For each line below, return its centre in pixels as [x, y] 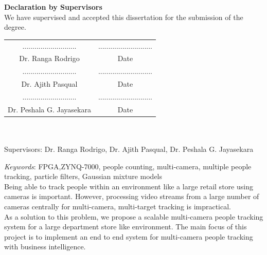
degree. [15, 27]
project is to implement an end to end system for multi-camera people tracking [129, 236]
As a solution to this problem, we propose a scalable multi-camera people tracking [134, 216]
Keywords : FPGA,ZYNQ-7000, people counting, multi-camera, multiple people [128, 166]
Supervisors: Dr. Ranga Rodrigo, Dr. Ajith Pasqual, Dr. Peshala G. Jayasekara [129, 149]
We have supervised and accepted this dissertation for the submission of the [124, 17]
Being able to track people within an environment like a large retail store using [129, 186]
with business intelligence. [45, 247]
